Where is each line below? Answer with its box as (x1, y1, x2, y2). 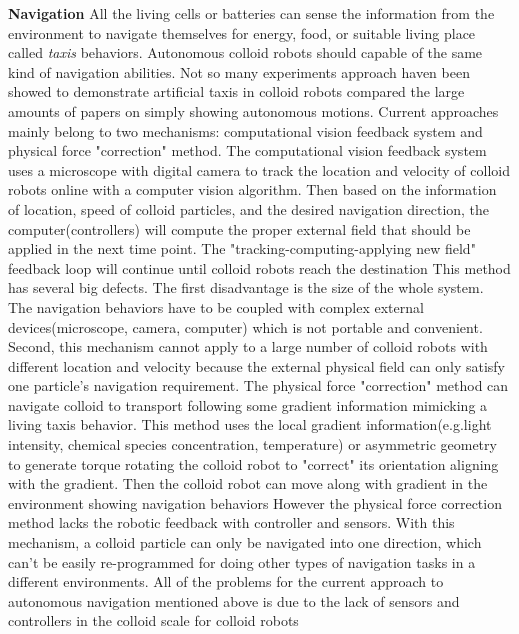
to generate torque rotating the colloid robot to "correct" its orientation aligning (8, 453, 499, 474)
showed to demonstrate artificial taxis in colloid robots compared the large (8, 81, 465, 102)
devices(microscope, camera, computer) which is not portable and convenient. (8, 316, 483, 337)
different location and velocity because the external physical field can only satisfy (8, 355, 505, 376)
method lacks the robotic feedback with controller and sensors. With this (8, 512, 455, 533)
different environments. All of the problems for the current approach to (8, 571, 444, 592)
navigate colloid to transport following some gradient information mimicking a (8, 394, 488, 415)
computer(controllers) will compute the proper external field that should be (8, 218, 471, 239)
